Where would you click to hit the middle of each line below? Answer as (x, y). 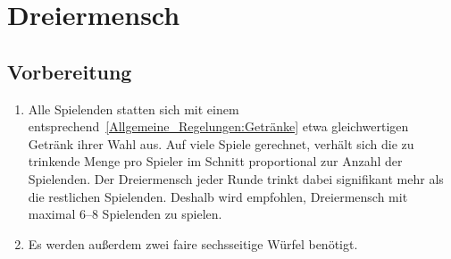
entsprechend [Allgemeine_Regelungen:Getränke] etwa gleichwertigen (218, 126)
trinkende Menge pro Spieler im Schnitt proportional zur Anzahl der (215, 161)
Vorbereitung (70, 71)
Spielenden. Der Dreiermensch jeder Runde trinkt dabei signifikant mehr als (236, 178)
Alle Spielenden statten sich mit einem (134, 109)
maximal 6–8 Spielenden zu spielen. (125, 214)
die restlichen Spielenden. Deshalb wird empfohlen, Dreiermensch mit (218, 196)
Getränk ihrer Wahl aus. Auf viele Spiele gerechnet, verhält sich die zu (221, 143)
